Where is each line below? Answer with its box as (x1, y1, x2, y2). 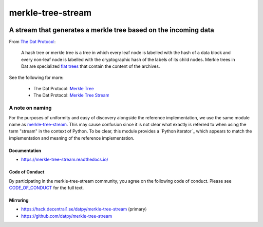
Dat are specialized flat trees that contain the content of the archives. (21, 63, 160, 69)
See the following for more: (9, 75, 64, 80)
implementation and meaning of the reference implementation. (9, 135, 134, 141)
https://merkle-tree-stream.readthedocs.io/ (21, 156, 109, 163)
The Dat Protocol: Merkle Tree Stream (33, 93, 110, 98)
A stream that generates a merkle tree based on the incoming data (9, 26, 214, 34)
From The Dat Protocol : (9, 39, 56, 45)
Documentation (9, 148, 41, 153)
